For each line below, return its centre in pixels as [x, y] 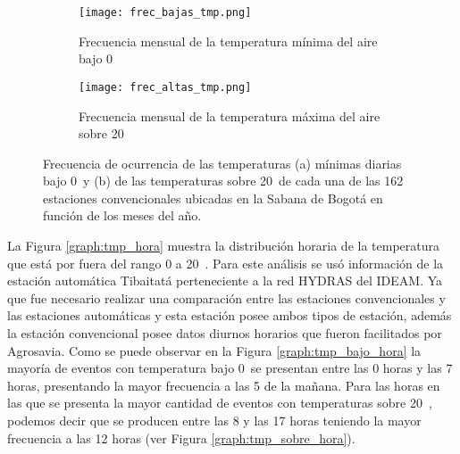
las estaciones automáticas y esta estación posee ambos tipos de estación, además [230, 315]
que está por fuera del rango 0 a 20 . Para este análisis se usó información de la [226, 263]
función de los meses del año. [122, 215]
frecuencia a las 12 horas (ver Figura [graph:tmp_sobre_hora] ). [181, 437]
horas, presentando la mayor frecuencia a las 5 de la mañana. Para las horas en [224, 385]
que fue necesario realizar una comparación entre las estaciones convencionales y [226, 297]
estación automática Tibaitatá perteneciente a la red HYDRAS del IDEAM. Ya [225, 281]
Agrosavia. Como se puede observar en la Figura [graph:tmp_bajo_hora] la [214, 350]
